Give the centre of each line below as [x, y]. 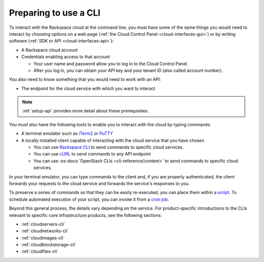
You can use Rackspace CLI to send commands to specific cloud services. [109, 147]
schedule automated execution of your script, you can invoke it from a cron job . [89, 199]
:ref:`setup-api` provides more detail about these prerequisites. [86, 111]
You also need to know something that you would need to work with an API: [85, 79]
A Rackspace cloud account [50, 50]
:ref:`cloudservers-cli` [43, 224]
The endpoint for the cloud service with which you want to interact [88, 88]
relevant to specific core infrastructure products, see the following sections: [86, 215]
